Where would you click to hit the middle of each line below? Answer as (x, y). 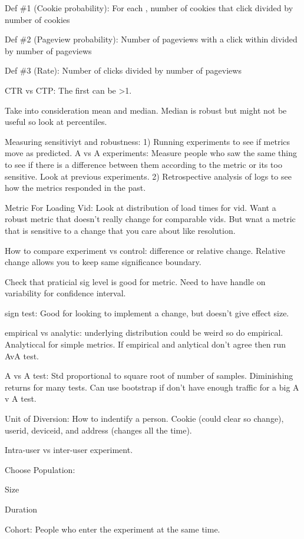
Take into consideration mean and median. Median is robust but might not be (146, 110)
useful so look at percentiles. (56, 122)
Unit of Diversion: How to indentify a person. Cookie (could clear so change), (144, 419)
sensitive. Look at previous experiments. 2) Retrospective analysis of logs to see (148, 176)
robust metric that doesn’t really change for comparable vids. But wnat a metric (150, 219)
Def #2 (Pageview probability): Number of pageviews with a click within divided (151, 39)
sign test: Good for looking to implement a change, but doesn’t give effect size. (147, 313)
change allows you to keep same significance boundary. (103, 262)
